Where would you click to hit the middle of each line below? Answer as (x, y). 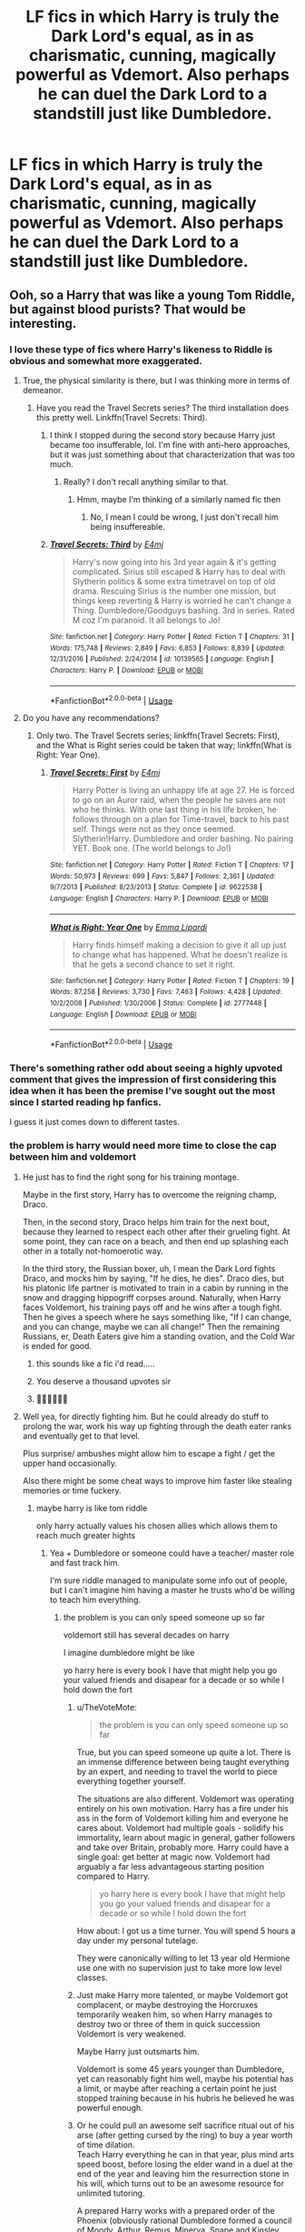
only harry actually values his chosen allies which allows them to (157, 1526)
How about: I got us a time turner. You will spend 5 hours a (186, 1931)
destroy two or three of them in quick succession (168, 2024)
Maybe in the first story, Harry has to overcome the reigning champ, (149, 1194)
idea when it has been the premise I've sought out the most (143, 1091)
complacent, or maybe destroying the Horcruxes (167, 2004)
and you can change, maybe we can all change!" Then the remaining (151, 1326)
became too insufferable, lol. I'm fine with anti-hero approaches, (170, 444)
